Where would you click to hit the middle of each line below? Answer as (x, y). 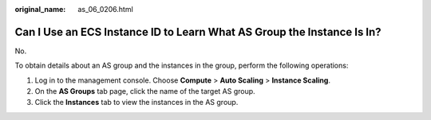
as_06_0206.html (105, 9)
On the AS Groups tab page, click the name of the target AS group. (145, 91)
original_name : (40, 9)
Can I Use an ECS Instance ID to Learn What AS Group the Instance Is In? (198, 32)
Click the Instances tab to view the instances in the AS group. (136, 103)
